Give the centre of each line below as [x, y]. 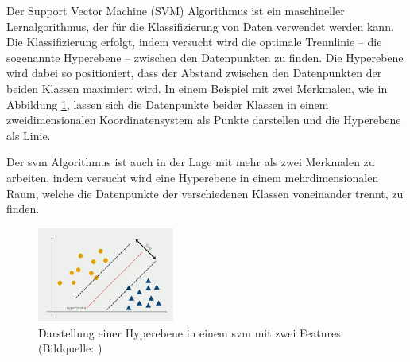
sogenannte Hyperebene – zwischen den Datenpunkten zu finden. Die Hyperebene [205, 57]
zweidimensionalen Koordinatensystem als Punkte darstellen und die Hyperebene [204, 120]
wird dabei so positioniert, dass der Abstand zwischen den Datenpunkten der [194, 73]
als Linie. [29, 135]
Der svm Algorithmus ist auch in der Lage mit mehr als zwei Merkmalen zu [191, 162]
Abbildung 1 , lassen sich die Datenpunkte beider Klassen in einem [168, 104]
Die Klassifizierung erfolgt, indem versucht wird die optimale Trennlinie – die [194, 42]
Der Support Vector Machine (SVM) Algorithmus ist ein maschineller [176, 10]
